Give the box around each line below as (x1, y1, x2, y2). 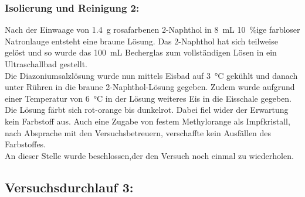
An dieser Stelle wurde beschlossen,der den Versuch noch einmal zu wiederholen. (5, 149, 294, 161)
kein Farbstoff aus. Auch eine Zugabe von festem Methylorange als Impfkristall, (5, 115, 290, 127)
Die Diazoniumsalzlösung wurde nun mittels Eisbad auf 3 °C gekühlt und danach (5, 69, 298, 81)
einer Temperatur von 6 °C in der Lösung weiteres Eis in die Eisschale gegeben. (5, 92, 292, 104)
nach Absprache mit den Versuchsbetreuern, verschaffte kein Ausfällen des (5, 126, 272, 139)
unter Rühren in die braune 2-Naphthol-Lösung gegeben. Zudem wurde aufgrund (5, 81, 295, 93)
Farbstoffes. (5, 138, 46, 150)
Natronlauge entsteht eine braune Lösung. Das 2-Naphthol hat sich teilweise (5, 34, 278, 47)
